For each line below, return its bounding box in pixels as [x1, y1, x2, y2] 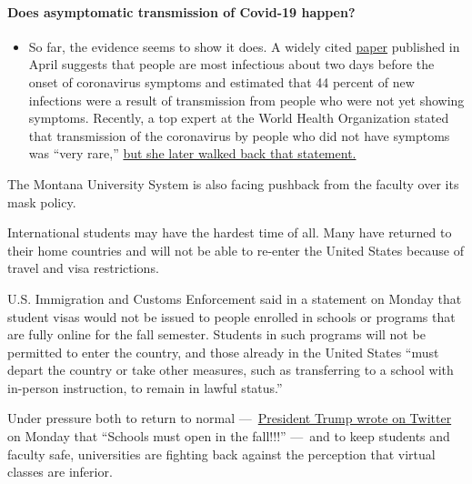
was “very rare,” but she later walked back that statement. [28, 144, 357, 163]
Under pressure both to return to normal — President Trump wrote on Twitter [7, 408, 452, 428]
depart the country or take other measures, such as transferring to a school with [7, 360, 454, 379]
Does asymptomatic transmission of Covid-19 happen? [7, 2, 356, 21]
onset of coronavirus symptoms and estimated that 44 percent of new [28, 72, 415, 91]
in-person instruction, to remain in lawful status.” [7, 378, 283, 397]
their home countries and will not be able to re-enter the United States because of [7, 240, 465, 259]
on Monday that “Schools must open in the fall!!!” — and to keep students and [7, 427, 450, 446]
